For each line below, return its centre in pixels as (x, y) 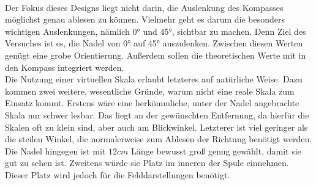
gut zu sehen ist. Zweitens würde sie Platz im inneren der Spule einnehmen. (147, 163)
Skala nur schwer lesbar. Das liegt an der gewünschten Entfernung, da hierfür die (157, 114)
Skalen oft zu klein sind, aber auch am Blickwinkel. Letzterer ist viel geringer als (156, 127)
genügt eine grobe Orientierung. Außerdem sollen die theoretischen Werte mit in (156, 55)
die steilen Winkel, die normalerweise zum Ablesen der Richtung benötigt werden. (159, 139)
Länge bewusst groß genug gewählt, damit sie (216, 151)
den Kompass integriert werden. (65, 67)
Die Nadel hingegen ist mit (55, 151)
